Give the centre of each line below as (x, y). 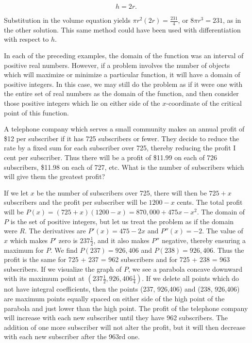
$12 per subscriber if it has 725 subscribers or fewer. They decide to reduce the (122, 138)
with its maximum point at (44, 278)
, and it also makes (121, 240)
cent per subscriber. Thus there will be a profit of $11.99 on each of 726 (111, 157)
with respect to (26, 39)
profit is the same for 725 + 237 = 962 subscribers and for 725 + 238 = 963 (117, 259)
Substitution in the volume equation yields (67, 20)
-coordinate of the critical (204, 103)
